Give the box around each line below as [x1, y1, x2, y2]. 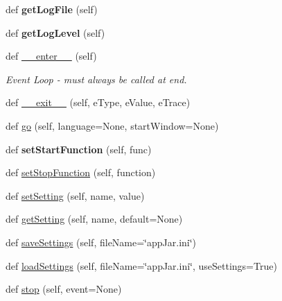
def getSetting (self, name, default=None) [6, 212, 183, 226]
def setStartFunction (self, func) [6, 141, 152, 156]
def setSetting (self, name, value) [6, 188, 145, 203]
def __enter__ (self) [6, 49, 97, 63]
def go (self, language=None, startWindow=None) [6, 118, 219, 132]
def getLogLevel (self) [6, 25, 105, 40]
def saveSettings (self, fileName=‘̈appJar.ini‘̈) [6, 234, 197, 249]
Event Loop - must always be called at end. [6, 71, 187, 86]
